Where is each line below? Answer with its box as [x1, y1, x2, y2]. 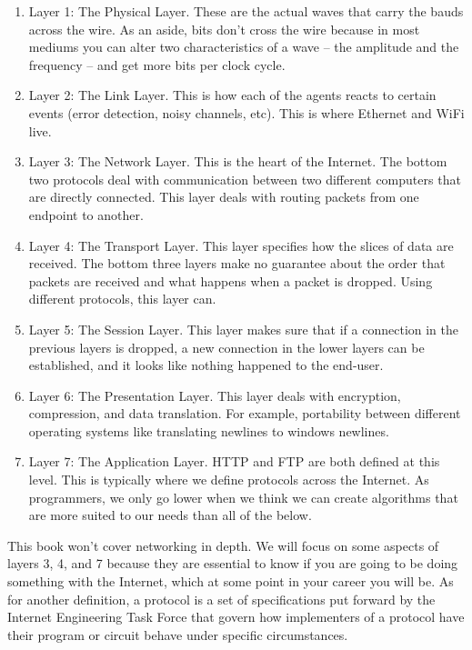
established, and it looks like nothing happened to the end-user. [28, 355, 384, 375]
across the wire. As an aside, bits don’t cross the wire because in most [28, 19, 420, 38]
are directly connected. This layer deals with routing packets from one [28, 187, 419, 206]
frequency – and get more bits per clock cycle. [28, 55, 286, 74]
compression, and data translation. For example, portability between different [28, 404, 461, 423]
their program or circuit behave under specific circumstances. [7, 625, 348, 644]
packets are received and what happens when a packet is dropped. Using [28, 271, 433, 290]
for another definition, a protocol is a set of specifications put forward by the [7, 589, 436, 608]
